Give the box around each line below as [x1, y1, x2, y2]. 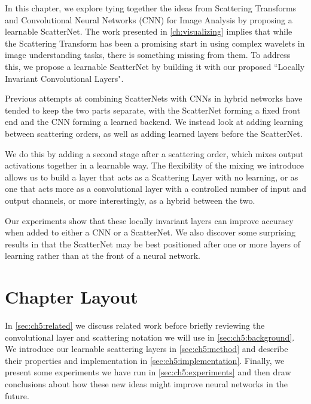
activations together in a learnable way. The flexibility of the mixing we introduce [5, 159, 304, 172]
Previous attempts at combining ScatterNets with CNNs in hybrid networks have [5, 92, 303, 105]
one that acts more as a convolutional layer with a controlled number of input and [5, 182, 306, 195]
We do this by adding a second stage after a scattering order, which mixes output [5, 147, 304, 160]
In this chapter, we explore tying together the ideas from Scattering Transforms [5, 2, 297, 14]
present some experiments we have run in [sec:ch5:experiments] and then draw [5, 366, 291, 378]
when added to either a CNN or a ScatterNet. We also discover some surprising [5, 226, 295, 238]
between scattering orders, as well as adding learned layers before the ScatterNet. [5, 127, 303, 139]
